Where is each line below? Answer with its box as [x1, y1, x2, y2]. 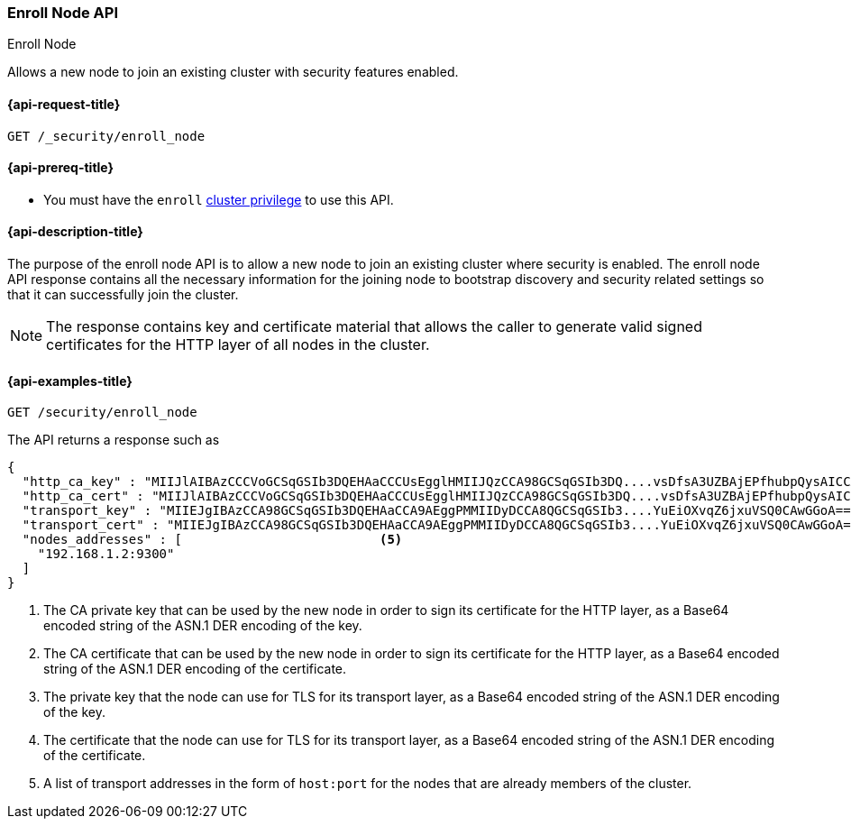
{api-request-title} [7, 96, 121, 112]
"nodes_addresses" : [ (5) [22, 532, 403, 547]
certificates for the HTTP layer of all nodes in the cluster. [46, 335, 430, 354]
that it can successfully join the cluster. [7, 287, 239, 303]
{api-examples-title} [7, 372, 133, 389]
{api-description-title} [7, 224, 143, 240]
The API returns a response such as [7, 432, 220, 448]
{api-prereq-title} [7, 160, 114, 176]
